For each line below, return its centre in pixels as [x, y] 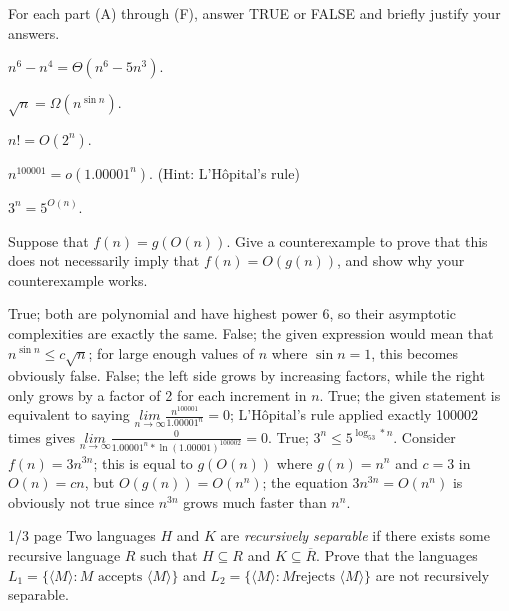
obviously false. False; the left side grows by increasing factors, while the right [246, 375]
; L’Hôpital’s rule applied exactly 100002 [354, 414]
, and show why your [401, 260]
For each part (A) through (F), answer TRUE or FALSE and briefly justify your [254, 13]
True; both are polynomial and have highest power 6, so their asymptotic [232, 313]
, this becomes [415, 352]
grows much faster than [255, 501]
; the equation [305, 482]
